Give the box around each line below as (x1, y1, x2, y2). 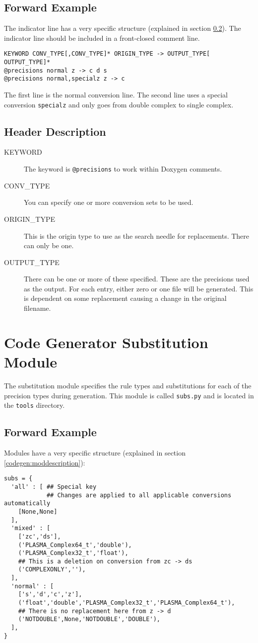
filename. (24, 303, 51, 313)
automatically (4, 500, 51, 507)
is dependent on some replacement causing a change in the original (24, 293, 227, 303)
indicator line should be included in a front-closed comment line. (4, 32, 200, 43)
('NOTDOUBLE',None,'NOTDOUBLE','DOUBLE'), (18, 616, 160, 623)
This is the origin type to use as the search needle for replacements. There (24, 230, 250, 241)
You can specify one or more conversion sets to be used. (24, 197, 193, 207)
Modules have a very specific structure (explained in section (4, 448, 186, 458)
